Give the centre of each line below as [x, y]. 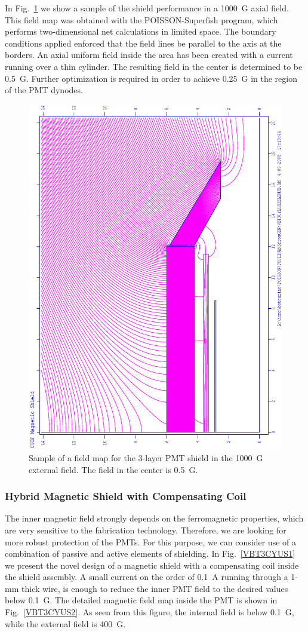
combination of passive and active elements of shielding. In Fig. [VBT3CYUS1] [150, 553]
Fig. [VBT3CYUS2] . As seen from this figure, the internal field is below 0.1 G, [150, 612]
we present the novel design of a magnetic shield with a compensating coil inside [152, 565]
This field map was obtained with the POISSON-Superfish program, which [141, 19]
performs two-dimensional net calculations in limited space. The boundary [141, 31]
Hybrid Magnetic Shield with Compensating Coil [126, 496]
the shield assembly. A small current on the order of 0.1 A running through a [147, 577]
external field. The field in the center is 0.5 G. [113, 469]
